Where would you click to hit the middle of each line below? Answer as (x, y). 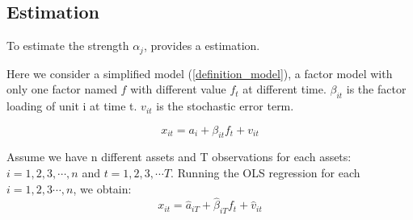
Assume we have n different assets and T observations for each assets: (179, 157)
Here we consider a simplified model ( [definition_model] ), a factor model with (200, 73)
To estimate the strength (68, 46)
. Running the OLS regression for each (265, 173)
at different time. (284, 89)
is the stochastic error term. (225, 106)
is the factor (376, 89)
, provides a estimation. (202, 46)
